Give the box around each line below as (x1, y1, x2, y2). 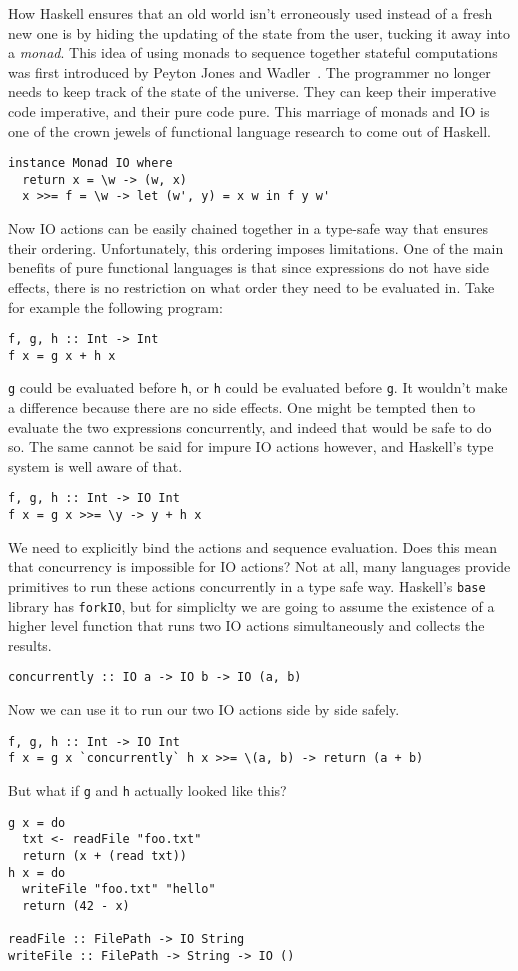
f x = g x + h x (8, 348, 116, 363)
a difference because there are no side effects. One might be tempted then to (8, 397, 476, 418)
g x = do (8, 815, 66, 830)
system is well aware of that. (8, 455, 183, 476)
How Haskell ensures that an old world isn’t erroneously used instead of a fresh (8, 3, 493, 23)
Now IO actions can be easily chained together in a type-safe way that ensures (8, 218, 488, 239)
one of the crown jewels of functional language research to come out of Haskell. (8, 120, 491, 141)
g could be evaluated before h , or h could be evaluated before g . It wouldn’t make (8, 377, 508, 398)
